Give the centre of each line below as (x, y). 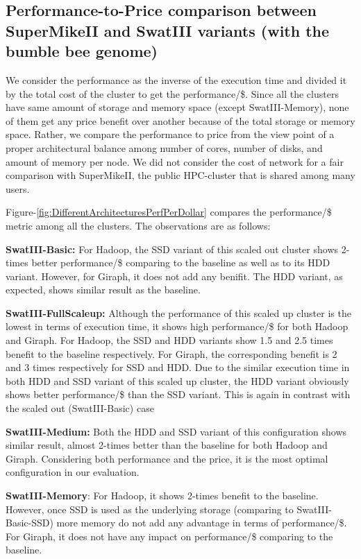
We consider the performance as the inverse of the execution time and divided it (176, 79)
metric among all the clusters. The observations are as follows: (138, 225)
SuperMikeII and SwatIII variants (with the (168, 30)
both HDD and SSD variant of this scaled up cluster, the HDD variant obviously (177, 380)
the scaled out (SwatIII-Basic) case (80, 408)
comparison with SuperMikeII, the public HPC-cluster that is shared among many (180, 175)
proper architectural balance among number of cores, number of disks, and (164, 147)
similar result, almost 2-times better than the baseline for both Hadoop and (167, 445)
